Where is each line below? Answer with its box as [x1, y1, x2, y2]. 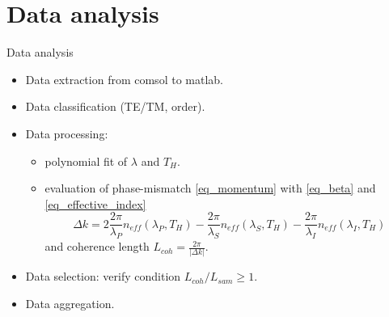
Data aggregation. [25, 295, 115, 312]
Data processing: [25, 125, 108, 142]
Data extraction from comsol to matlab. [25, 70, 223, 87]
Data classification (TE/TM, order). [25, 98, 205, 115]
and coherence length [44, 238, 150, 255]
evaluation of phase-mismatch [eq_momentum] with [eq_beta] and [44, 180, 376, 197]
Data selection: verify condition [25, 268, 181, 285]
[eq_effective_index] [44, 195, 146, 212]
